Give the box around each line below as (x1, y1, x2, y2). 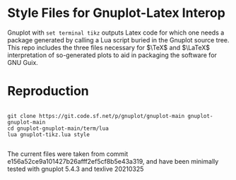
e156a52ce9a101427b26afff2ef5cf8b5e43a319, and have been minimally (7, 157, 219, 165)
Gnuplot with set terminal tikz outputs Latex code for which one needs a (7, 28, 225, 37)
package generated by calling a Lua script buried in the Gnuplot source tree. (7, 35, 230, 44)
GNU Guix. (7, 58, 39, 66)
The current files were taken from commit (7, 150, 129, 158)
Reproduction (7, 83, 90, 100)
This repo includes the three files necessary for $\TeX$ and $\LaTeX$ (7, 43, 211, 52)
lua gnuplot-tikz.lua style (7, 131, 90, 138)
